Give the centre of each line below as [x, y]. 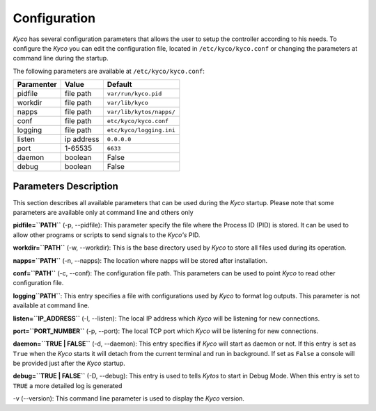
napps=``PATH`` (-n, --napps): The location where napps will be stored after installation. [140, 260]
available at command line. [51, 305]
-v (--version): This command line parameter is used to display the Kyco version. [129, 398]
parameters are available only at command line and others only [103, 213]
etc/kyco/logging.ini [141, 130]
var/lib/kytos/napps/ [141, 112]
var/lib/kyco [128, 103]
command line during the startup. [61, 58]
